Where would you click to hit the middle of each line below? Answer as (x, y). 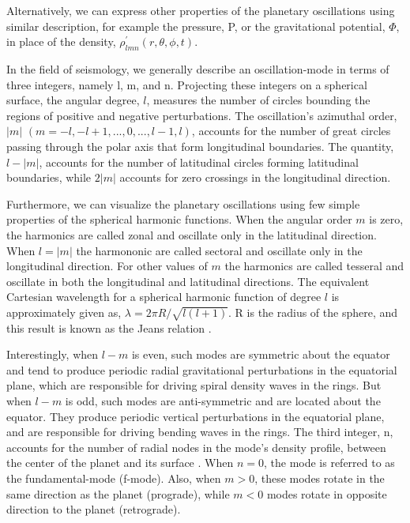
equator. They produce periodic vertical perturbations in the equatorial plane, (196, 416)
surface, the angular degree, (73, 100)
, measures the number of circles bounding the (258, 100)
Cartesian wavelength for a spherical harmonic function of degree (164, 297)
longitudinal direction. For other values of (107, 266)
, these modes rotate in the (320, 478)
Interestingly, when (53, 354)
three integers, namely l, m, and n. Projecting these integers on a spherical (187, 84)
